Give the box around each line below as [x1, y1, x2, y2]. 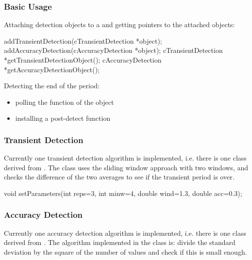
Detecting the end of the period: [4, 81, 100, 91]
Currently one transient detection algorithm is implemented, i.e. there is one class [4, 153, 247, 163]
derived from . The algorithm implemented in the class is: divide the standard [4, 237, 235, 247]
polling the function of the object [15, 97, 114, 107]
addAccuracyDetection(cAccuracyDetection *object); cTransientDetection [4, 45, 223, 55]
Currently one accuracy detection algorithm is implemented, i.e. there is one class [4, 227, 247, 238]
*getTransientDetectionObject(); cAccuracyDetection [4, 55, 162, 65]
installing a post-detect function [15, 113, 111, 123]
